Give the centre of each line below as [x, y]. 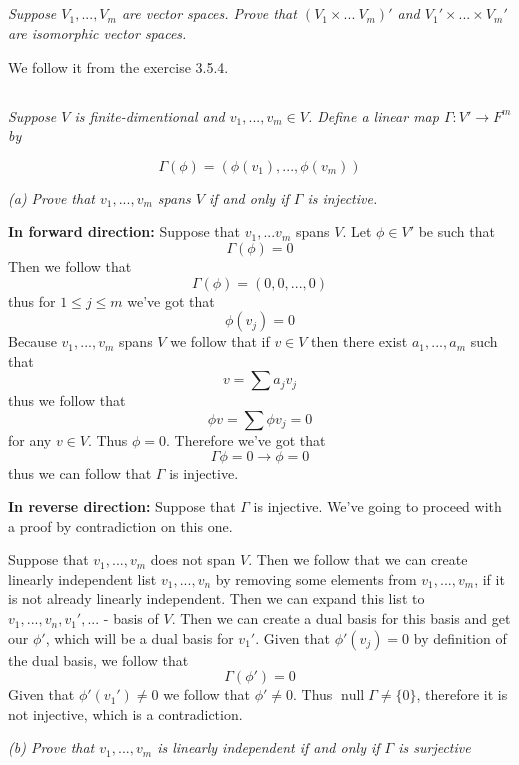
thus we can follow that [80, 472]
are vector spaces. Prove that [209, 13]
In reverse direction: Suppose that [122, 506]
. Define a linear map [373, 115]
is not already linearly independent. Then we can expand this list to [216, 598]
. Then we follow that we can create [358, 559]
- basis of [131, 618]
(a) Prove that [51, 197]
